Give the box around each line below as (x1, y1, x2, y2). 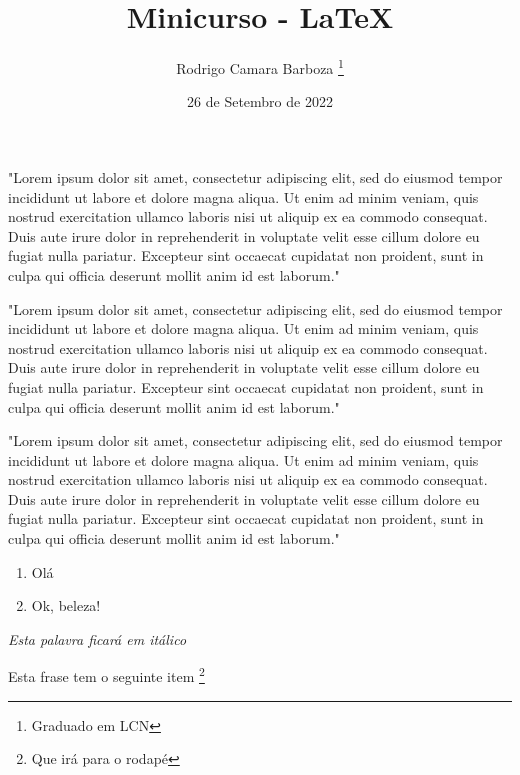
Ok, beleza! (31, 595, 101, 616)
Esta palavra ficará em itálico (8, 628, 187, 649)
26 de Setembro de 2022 (187, 91, 333, 112)
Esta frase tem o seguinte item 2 (8, 663, 205, 687)
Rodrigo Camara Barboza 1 (176, 55, 344, 78)
